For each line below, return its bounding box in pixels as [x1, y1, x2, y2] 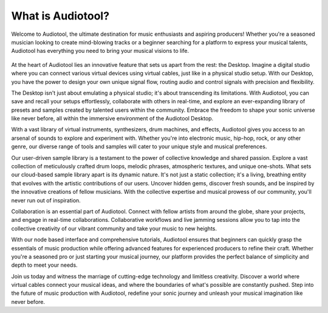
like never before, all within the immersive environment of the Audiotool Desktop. [11, 115, 214, 122]
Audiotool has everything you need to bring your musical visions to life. [11, 47, 190, 55]
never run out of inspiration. [11, 196, 81, 204]
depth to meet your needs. [11, 261, 78, 269]
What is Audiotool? [11, 9, 109, 22]
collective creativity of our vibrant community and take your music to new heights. [11, 225, 217, 232]
